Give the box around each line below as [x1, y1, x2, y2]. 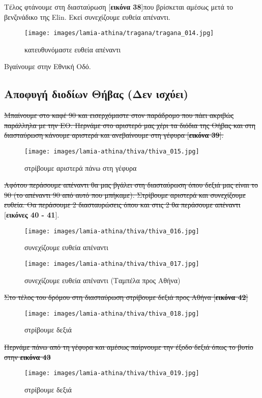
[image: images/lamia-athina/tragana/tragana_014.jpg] [24, 29, 214, 37]
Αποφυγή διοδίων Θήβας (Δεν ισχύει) [4, 86, 188, 102]
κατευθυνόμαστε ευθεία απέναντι [24, 44, 121, 54]
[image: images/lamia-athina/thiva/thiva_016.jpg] [24, 227, 199, 235]
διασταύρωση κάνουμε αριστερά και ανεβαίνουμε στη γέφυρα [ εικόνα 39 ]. [4, 130, 224, 140]
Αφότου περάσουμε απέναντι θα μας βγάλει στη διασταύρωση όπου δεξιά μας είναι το [4, 179, 258, 190]
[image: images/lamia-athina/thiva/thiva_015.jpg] [24, 148, 199, 156]
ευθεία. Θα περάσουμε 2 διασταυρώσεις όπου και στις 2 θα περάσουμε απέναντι [4, 199, 241, 210]
